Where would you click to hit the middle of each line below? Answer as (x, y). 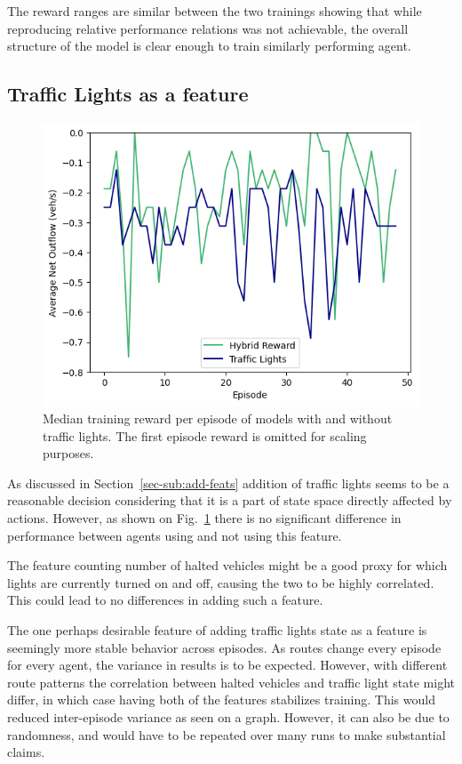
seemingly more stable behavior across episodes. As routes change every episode (224, 647)
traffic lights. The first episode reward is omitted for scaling (205, 435)
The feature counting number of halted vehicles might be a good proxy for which (227, 565)
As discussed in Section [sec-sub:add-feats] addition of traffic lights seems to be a (228, 483)
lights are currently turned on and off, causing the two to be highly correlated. (221, 582)
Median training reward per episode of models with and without (218, 418)
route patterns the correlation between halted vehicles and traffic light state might (231, 682)
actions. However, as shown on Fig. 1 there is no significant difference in (204, 518)
